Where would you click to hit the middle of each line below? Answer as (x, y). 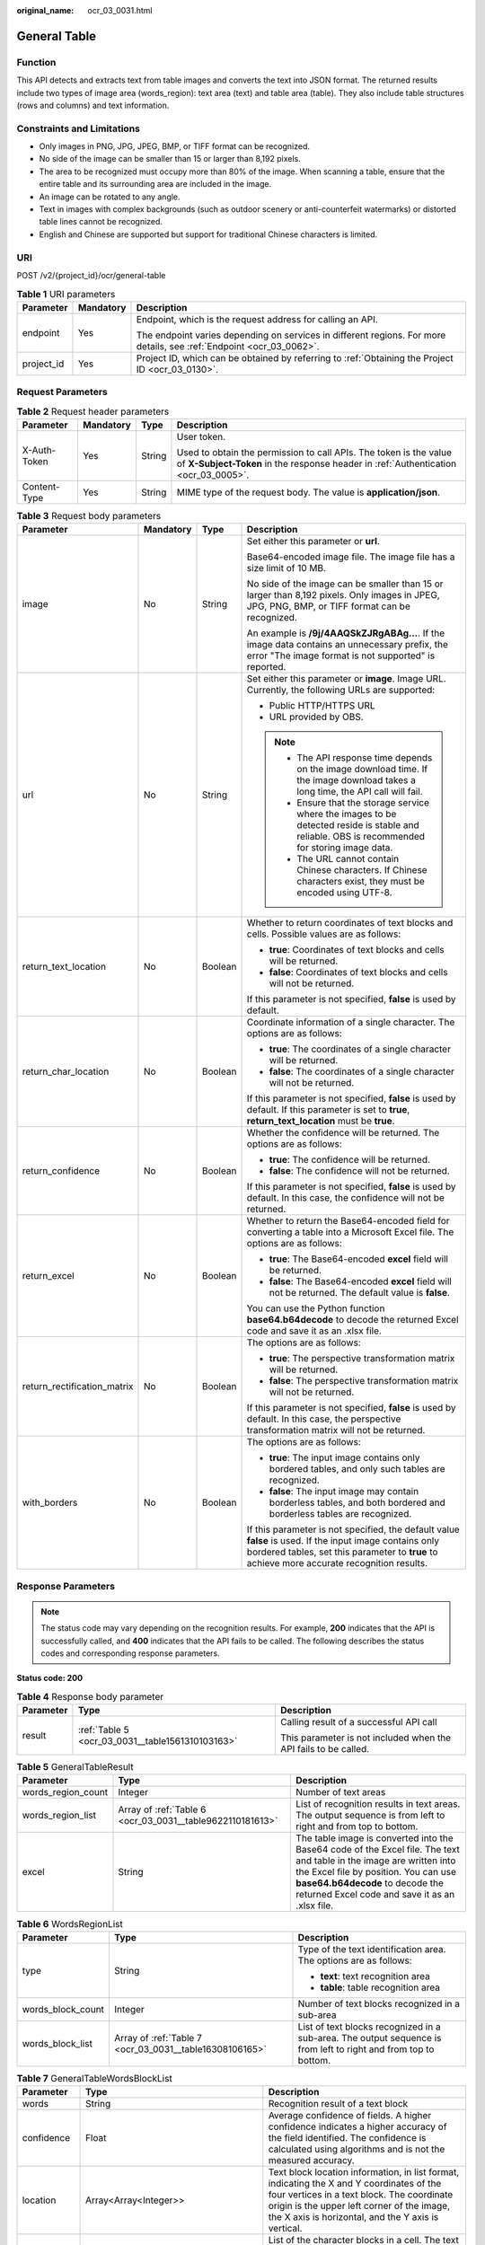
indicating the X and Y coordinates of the (355, 2184)
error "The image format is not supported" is (341, 656)
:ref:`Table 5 (103, 1730)
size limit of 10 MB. (287, 568)
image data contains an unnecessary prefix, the (347, 645)
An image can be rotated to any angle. (110, 197)
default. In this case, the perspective (324, 1419)
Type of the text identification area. (372, 1949)
